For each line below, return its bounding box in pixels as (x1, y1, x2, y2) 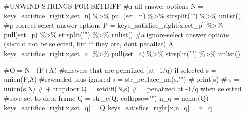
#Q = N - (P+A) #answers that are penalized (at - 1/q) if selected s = (4, 64, 216, 74)
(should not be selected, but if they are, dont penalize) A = (4, 39, 181, 49)
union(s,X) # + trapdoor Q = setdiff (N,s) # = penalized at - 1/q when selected (4, 83, 242, 93)
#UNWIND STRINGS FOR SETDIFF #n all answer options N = (4, 1, 204, 11)
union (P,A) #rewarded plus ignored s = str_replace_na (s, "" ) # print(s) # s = (4, 74, 240, 84)
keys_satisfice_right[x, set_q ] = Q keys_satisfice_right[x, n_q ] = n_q (4, 102, 212, 112)
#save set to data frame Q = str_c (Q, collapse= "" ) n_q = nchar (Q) (4, 93, 209, 103)
